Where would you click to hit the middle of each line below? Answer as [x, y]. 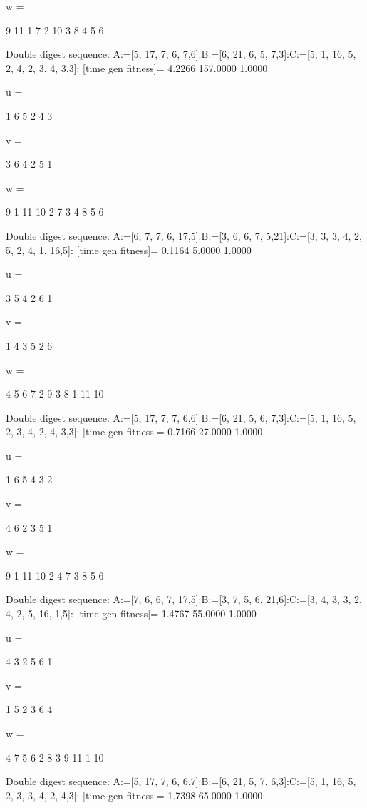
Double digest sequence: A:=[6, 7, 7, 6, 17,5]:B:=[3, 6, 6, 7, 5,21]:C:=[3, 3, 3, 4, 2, [184, 235]
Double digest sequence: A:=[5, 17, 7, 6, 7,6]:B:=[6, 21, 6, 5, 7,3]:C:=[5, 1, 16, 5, [181, 54]
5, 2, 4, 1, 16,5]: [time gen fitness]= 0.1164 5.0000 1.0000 [129, 249]
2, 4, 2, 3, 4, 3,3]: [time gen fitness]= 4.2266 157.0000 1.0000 [137, 67]
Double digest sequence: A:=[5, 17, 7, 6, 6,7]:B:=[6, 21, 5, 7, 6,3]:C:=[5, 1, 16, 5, [181, 781]
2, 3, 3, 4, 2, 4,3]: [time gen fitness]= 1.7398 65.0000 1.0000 [134, 795]
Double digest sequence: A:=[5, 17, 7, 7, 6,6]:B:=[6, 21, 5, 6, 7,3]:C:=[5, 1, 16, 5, [181, 417]
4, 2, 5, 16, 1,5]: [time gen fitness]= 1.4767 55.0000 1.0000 [131, 613]
